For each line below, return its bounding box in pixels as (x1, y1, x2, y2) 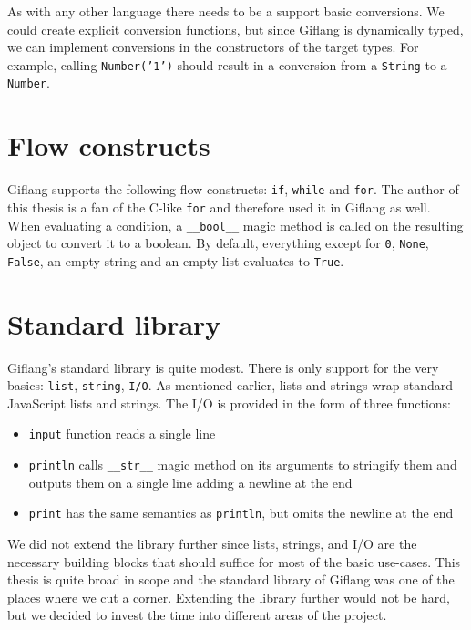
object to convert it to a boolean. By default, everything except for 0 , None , (7, 233, 429, 253)
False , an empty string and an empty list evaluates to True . (7, 251, 344, 270)
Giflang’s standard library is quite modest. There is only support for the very (7, 357, 439, 377)
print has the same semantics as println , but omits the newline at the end (28, 503, 454, 522)
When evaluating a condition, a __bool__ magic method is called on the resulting (7, 215, 464, 234)
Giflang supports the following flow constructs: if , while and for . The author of (7, 180, 459, 199)
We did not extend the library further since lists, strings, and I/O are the (7, 534, 417, 553)
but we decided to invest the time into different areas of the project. (7, 605, 387, 625)
